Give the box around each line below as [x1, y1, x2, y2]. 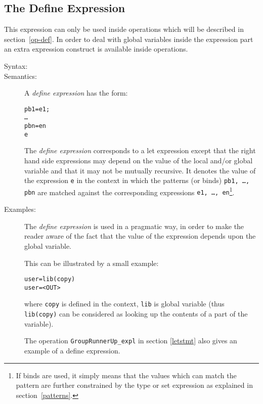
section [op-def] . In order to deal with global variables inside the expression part [4, 33, 253, 44]
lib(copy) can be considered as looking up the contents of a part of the [24, 308, 248, 319]
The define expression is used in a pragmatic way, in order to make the [24, 220, 244, 231]
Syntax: [4, 60, 28, 71]
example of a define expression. [24, 345, 120, 355]
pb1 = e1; [24, 105, 50, 113]
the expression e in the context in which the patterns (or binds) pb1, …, [24, 175, 250, 186]
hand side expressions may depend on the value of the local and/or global [24, 155, 253, 165]
